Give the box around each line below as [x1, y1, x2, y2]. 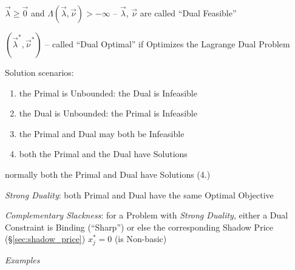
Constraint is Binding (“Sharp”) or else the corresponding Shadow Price [5, 220, 273, 233]
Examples [5, 253, 40, 266]
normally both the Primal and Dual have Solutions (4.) [5, 167, 211, 180]
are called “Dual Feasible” [140, 7, 237, 19]
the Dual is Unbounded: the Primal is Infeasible [19, 107, 197, 120]
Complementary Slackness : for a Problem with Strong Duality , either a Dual [5, 209, 288, 221]
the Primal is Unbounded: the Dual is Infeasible [19, 86, 197, 99]
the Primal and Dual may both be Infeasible [19, 127, 185, 140]
